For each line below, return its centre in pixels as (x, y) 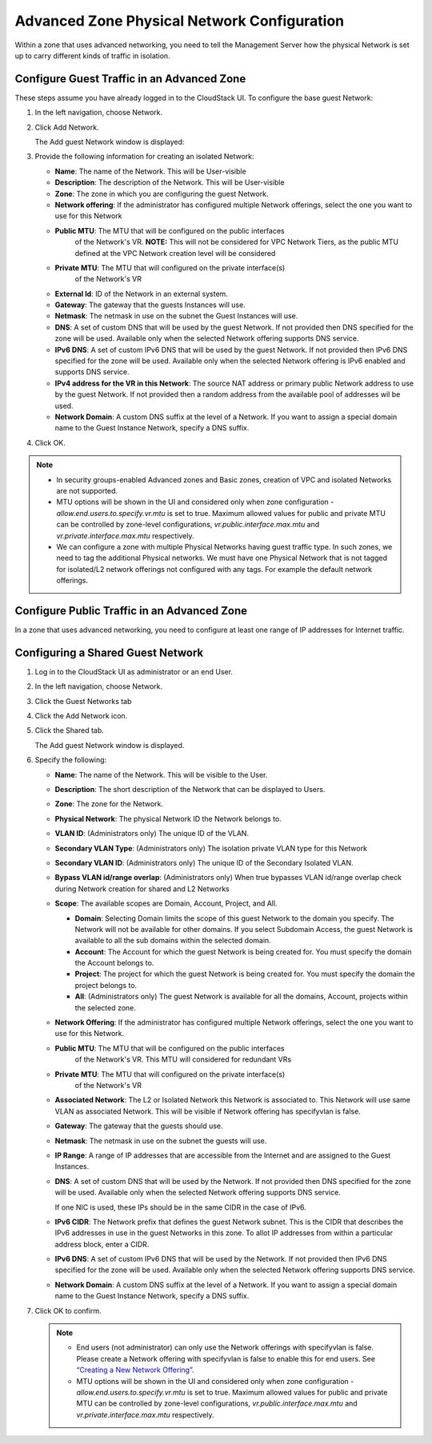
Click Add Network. (67, 127)
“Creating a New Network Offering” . (135, 1370)
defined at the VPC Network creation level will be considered (175, 253)
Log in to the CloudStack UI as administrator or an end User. (134, 671)
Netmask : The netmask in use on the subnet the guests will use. (161, 1141)
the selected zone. (105, 1007)
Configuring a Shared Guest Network (109, 652)
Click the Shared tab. (69, 730)
